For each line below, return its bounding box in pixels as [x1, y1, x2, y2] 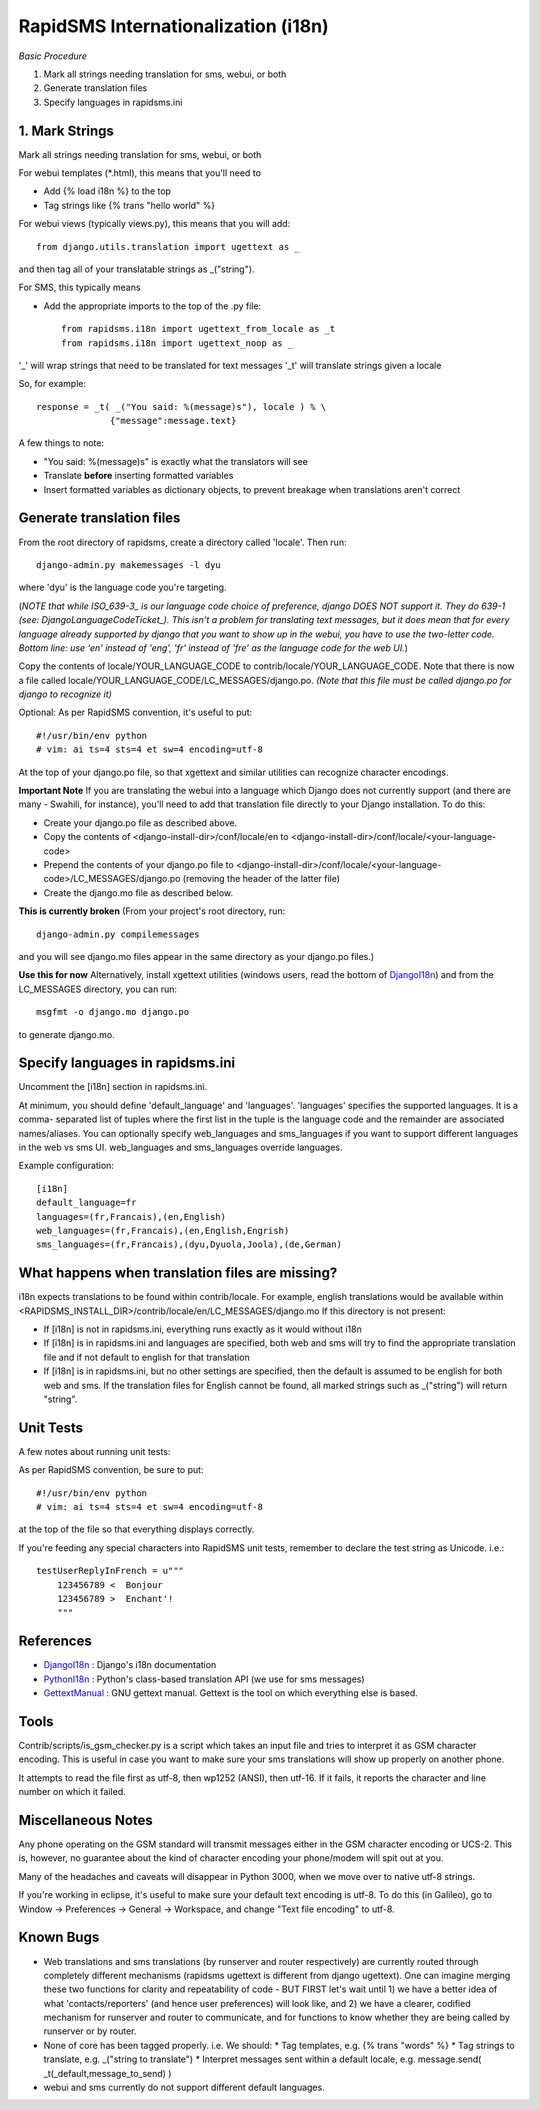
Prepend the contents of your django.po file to [43, 858, 234, 870]
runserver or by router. [43, 2025, 137, 2037]
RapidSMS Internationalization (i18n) [18, 15, 329, 37]
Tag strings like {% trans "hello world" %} [43, 199, 215, 211]
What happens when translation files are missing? [18, 1265, 338, 1282]
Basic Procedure [18, 50, 87, 62]
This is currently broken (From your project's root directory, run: [18, 905, 286, 917]
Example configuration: [18, 1160, 115, 1172]
